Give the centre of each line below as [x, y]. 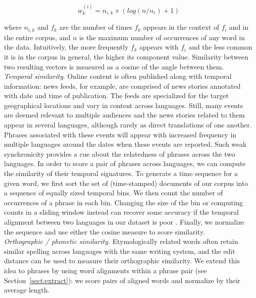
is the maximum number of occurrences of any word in [162, 37]
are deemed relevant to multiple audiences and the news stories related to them [125, 115]
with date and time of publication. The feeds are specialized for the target [116, 95]
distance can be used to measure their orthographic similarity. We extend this [122, 261]
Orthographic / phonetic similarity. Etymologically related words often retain [121, 241]
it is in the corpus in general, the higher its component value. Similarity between [126, 56]
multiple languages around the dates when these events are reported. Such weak [125, 144]
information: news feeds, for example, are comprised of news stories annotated [122, 86]
